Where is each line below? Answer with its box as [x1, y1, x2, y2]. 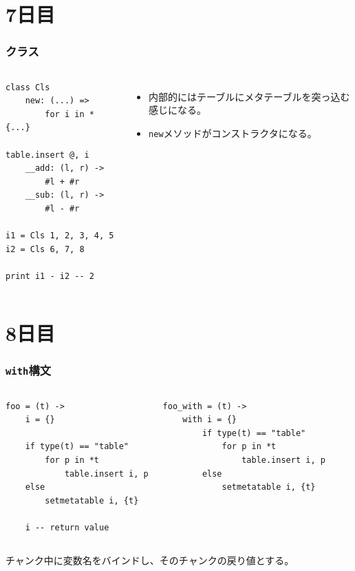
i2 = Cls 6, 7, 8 [6, 244, 85, 254]
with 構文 [6, 361, 52, 378]
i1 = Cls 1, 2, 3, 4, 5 [6, 231, 114, 241]
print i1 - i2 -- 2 [6, 271, 94, 281]
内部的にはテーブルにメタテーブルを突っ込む [149, 89, 350, 103]
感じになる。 [149, 103, 207, 117]
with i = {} [182, 415, 237, 425]
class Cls [6, 82, 50, 92]
